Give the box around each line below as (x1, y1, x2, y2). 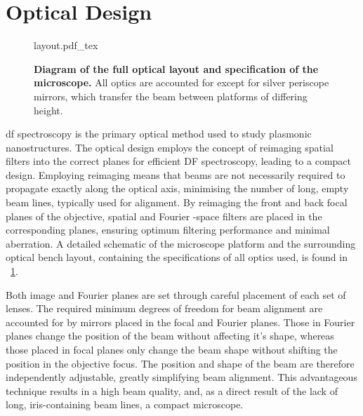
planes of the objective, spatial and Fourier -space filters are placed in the (6, 208, 322, 223)
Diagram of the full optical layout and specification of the (34, 61, 319, 76)
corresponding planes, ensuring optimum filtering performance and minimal (6, 222, 330, 237)
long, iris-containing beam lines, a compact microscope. (6, 397, 244, 412)
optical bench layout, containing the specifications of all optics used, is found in (6, 250, 348, 264)
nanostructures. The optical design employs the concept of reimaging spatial (6, 140, 334, 154)
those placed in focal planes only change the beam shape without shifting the (6, 342, 338, 356)
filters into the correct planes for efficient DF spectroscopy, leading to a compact (6, 154, 352, 168)
